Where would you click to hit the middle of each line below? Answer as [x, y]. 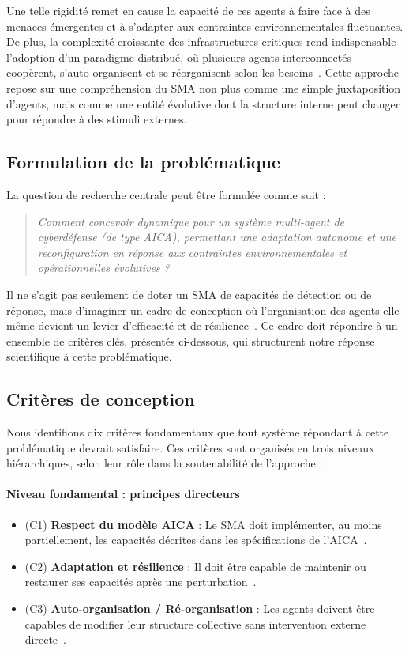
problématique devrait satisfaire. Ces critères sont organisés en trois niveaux [191, 447]
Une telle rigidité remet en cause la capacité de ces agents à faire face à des [188, 10]
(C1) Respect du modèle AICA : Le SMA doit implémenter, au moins [203, 524]
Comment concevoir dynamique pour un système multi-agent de [191, 221]
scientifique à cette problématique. [89, 356]
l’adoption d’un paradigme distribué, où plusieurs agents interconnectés [179, 57]
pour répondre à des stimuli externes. [97, 119]
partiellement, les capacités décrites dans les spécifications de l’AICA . [196, 540]
